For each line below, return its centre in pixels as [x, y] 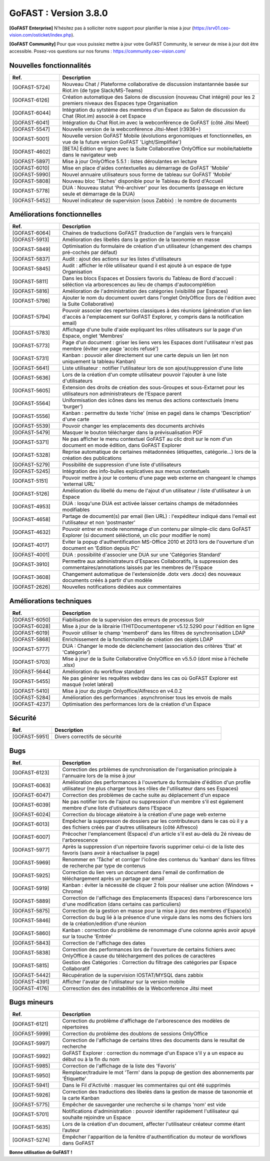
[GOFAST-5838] [31, 952]
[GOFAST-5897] [31, 161]
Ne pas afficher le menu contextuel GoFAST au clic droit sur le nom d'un [147, 439]
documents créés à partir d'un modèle [107, 580]
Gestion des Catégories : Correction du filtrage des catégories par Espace [149, 962]
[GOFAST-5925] [31, 875]
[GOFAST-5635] [31, 1127]
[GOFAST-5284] [31, 697]
